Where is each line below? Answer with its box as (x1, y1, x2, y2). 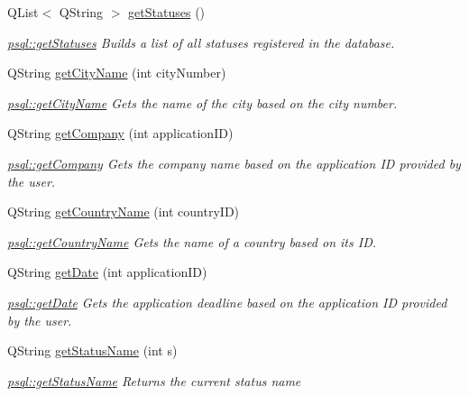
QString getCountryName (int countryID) (7, 202, 240, 221)
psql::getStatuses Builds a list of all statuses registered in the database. (7, 32, 395, 51)
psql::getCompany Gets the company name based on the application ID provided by (7, 153, 461, 172)
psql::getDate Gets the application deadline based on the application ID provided (7, 292, 447, 311)
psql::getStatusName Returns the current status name (7, 371, 301, 390)
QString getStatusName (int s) (7, 341, 178, 360)
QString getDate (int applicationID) (7, 262, 207, 281)
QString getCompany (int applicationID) (7, 124, 234, 143)
